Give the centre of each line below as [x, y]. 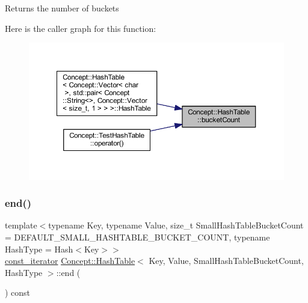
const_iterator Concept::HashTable [70, 261]
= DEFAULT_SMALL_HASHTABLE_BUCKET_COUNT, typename [137, 237]
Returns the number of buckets [62, 8]
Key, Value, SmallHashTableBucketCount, [226, 261]
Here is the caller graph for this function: [81, 28]
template [21, 225]
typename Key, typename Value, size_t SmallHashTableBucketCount [176, 225]
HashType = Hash [39, 249]
